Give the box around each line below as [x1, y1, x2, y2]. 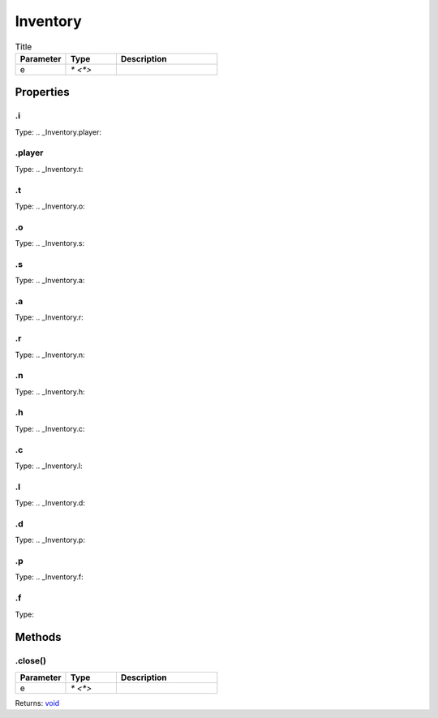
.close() [15, 656, 46, 667]
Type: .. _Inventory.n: [15, 350, 85, 359]
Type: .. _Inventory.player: [15, 127, 101, 137]
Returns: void [15, 698, 60, 707]
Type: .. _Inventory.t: [15, 164, 84, 174]
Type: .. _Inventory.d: [15, 498, 85, 508]
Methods [15, 630, 62, 644]
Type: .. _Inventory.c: [15, 423, 85, 433]
